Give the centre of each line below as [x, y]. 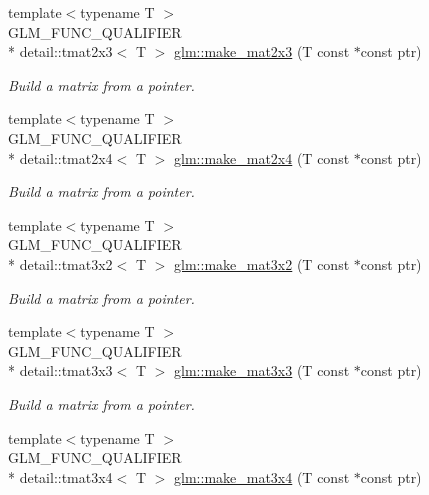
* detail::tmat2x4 [60, 157]
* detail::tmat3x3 [60, 370]
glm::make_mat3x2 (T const [262, 263]
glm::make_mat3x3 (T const [262, 370]
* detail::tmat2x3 [60, 51]
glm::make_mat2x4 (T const [262, 157]
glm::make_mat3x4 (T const [262, 476]
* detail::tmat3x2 [60, 263]
